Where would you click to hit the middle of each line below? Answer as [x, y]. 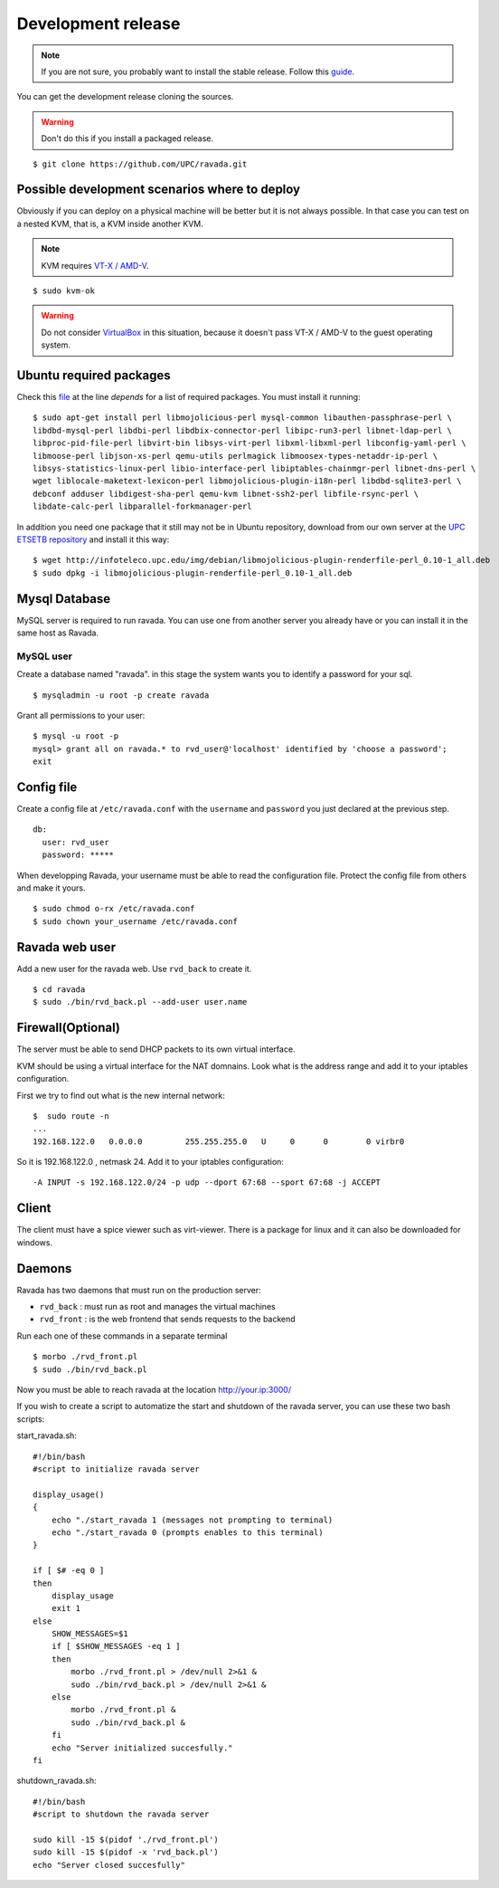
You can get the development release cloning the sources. [125, 97]
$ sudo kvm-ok [64, 291]
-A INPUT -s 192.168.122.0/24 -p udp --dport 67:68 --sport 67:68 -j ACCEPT [207, 1182]
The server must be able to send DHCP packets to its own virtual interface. [156, 1049]
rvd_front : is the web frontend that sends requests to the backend [167, 1319]
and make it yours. [51, 888]
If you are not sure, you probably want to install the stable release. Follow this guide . [198, 72]
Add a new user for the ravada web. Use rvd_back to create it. [134, 968]
